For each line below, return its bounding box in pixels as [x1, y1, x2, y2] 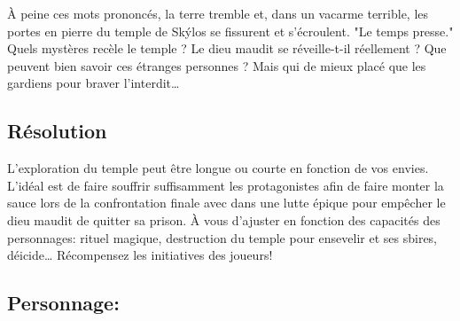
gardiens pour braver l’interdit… [7, 74, 180, 92]
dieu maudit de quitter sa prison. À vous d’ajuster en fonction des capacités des [7, 210, 441, 229]
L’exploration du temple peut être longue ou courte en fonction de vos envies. [7, 159, 429, 177]
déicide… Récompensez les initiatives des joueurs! [7, 246, 273, 264]
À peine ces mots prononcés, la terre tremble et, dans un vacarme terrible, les [7, 4, 429, 22]
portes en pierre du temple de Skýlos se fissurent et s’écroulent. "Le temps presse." [7, 21, 454, 40]
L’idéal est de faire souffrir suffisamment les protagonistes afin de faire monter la [7, 176, 444, 194]
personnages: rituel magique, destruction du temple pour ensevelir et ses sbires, [7, 228, 437, 247]
